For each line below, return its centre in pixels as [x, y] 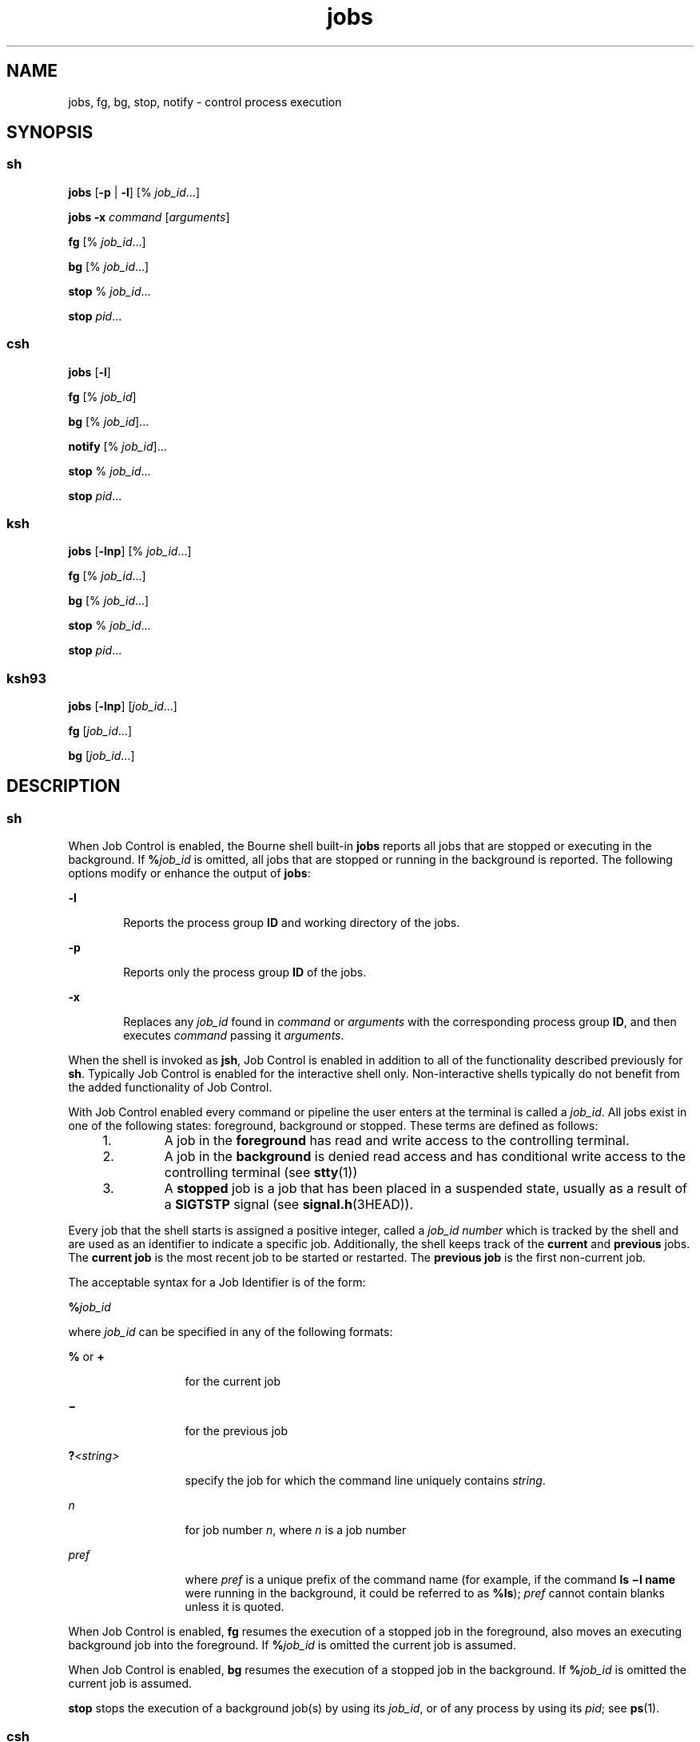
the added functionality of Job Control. [170, 1088]
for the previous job [237, 1431]
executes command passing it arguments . [234, 1036]
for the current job [233, 1382]
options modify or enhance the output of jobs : [189, 873]
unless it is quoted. [235, 1607]
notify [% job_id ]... [117, 446]
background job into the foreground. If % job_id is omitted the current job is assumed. [292, 1645]
